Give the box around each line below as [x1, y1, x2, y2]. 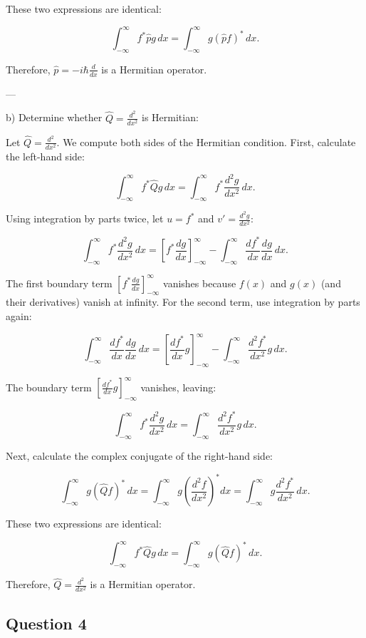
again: [6, 309, 32, 324]
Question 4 [6, 612, 87, 634]
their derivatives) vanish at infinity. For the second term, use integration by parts [6, 294, 360, 309]
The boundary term [6, 379, 92, 394]
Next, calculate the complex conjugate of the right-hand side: [6, 448, 273, 463]
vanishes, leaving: [140, 379, 216, 394]
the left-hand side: [6, 149, 85, 164]
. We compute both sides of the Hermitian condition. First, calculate [56, 134, 356, 149]
